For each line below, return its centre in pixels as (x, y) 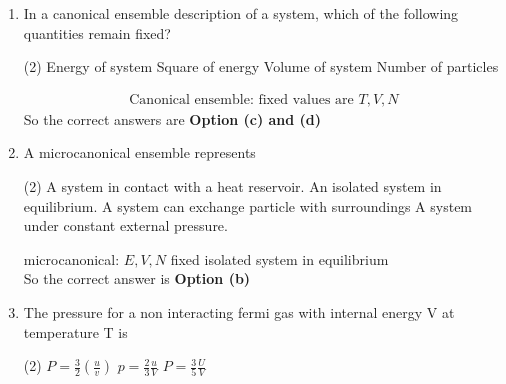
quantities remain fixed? (97, 32)
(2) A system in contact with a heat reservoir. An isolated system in (232, 186)
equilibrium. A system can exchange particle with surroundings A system (248, 205)
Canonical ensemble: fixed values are (241, 99)
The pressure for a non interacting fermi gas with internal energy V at (239, 311)
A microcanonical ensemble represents (139, 152)
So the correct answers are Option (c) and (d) (172, 118)
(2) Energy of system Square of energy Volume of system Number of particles (261, 66)
